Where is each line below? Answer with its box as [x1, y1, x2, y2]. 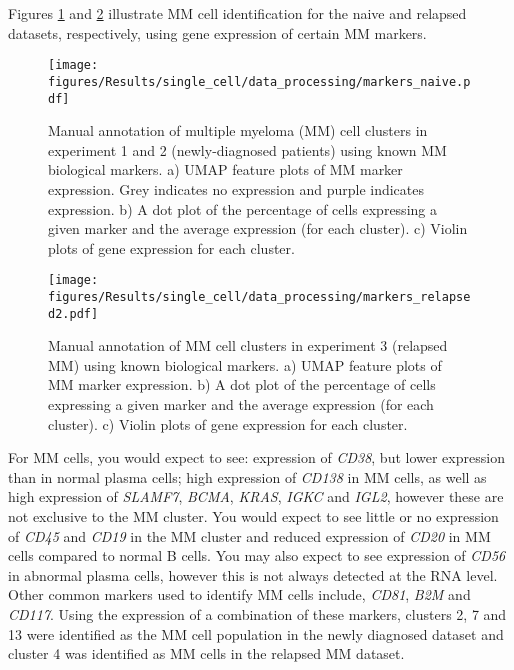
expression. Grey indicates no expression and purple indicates [48, 178, 425, 199]
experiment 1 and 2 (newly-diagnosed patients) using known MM [48, 139, 447, 160]
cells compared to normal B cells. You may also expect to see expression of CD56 [8, 545, 506, 566]
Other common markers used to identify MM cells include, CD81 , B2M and [8, 584, 471, 605]
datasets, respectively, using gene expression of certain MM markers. [8, 22, 427, 43]
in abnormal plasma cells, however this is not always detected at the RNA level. [8, 564, 498, 585]
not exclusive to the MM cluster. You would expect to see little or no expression [8, 506, 499, 527]
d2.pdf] [48, 306, 99, 321]
